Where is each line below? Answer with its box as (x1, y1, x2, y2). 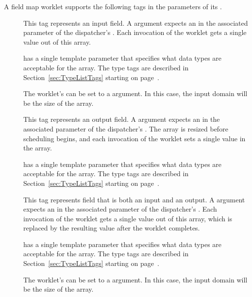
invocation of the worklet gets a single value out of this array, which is (23, 213, 233, 223)
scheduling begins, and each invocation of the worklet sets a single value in (23, 133, 246, 143)
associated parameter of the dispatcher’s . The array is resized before (23, 123, 228, 133)
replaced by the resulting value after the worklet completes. (23, 223, 200, 233)
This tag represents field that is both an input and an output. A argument (23, 194, 245, 204)
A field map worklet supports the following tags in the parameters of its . (4, 1, 222, 11)
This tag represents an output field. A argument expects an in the (23, 114, 220, 124)
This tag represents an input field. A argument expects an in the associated (23, 17, 248, 28)
